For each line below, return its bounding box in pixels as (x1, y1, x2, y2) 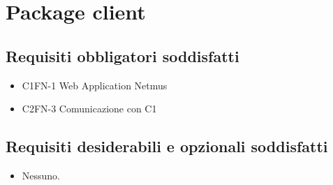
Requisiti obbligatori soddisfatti (6, 45, 239, 66)
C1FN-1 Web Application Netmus (22, 77, 168, 92)
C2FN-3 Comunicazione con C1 (22, 101, 157, 116)
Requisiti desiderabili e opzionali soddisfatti (6, 135, 328, 157)
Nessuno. (22, 168, 61, 182)
